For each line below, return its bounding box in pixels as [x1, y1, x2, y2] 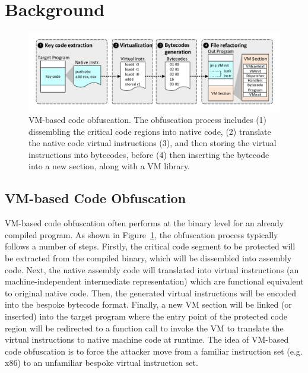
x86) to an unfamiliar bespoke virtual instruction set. [5, 356, 198, 369]
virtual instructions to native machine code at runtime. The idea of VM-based [5, 333, 289, 346]
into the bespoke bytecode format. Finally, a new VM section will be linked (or [5, 298, 292, 311]
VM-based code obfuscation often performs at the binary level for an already [5, 217, 284, 229]
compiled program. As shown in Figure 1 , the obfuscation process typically [5, 228, 278, 241]
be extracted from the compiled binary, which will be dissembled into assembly [5, 252, 292, 264]
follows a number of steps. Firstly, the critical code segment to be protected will [5, 240, 296, 252]
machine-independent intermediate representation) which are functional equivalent [5, 275, 304, 287]
